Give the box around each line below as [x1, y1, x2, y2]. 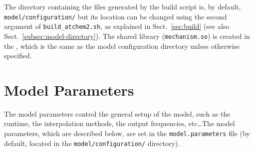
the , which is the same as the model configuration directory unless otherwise [4, 40, 240, 51]
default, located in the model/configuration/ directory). [4, 138, 180, 148]
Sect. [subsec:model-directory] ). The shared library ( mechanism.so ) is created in [4, 30, 250, 41]
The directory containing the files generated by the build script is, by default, [4, 1, 241, 11]
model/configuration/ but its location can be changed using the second [4, 11, 227, 21]
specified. [4, 50, 32, 61]
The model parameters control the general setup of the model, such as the [4, 108, 231, 119]
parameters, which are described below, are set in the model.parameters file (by [4, 128, 250, 139]
